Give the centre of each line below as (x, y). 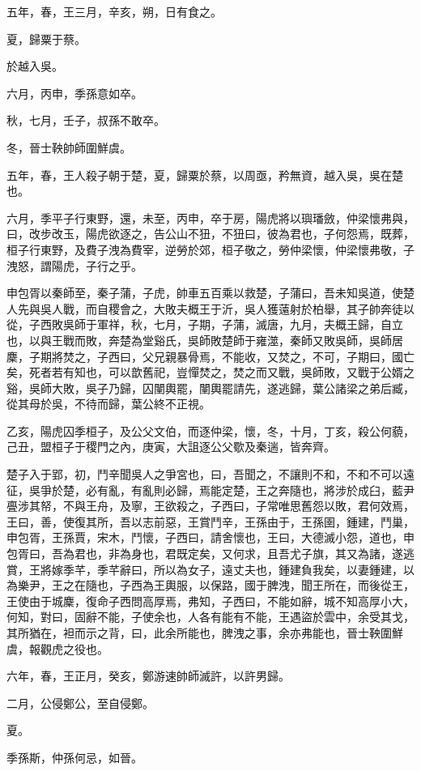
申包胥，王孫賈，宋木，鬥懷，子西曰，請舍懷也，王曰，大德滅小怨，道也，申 (210, 537)
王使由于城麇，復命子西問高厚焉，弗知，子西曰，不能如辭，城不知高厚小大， (210, 601)
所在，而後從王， (369, 585)
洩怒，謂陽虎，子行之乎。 (74, 265)
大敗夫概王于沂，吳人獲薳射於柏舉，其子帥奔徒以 (284, 308)
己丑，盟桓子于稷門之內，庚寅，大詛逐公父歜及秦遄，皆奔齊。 (171, 447)
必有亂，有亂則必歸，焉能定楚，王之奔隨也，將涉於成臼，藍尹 (250, 490)
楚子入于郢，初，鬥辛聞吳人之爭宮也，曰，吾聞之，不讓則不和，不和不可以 (205, 474)
